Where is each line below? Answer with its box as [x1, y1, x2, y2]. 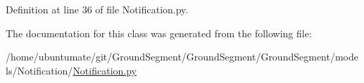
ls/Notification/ [6, 63, 73, 77]
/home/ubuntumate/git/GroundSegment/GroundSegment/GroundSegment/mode [6, 49, 358, 64]
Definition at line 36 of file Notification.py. [6, 2, 189, 16]
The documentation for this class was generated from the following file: [6, 25, 312, 40]
